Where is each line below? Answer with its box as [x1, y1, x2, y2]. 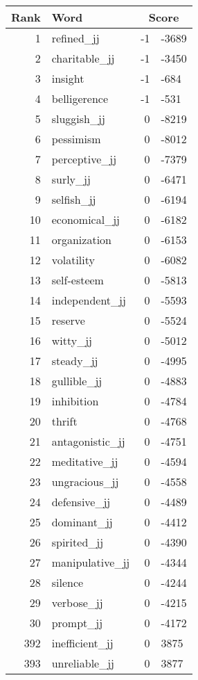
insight [51, 70, 84, 86]
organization [51, 232, 111, 248]
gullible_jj [51, 373, 102, 389]
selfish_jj [51, 191, 96, 207]
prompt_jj [51, 615, 103, 631]
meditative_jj [51, 453, 118, 469]
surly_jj [51, 171, 91, 187]
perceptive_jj [51, 151, 117, 167]
